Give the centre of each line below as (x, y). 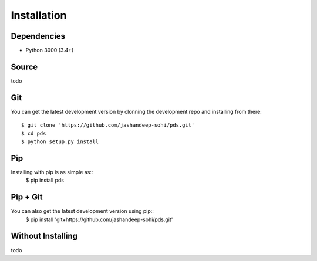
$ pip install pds (45, 180)
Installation (39, 15)
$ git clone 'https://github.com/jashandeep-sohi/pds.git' (108, 125)
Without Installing (44, 236)
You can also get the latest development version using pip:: (82, 211)
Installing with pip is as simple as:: (52, 172)
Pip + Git (27, 197)
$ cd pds (34, 133)
